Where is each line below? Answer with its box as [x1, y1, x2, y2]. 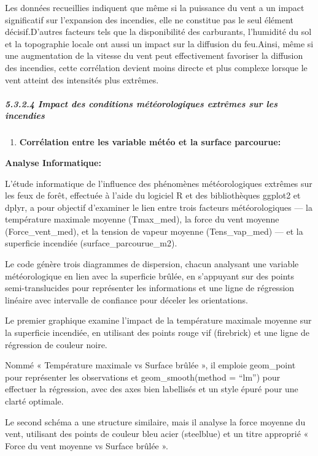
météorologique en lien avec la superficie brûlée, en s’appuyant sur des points [5, 269, 295, 282]
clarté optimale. [5, 395, 64, 407]
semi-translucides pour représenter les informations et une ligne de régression [5, 281, 295, 294]
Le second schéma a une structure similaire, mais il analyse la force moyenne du [5, 415, 306, 428]
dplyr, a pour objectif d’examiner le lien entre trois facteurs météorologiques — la [5, 200, 313, 213]
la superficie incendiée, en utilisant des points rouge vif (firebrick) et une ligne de [5, 326, 309, 339]
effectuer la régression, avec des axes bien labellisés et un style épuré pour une [5, 382, 298, 395]
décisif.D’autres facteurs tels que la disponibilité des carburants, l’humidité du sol [5, 25, 312, 38]
